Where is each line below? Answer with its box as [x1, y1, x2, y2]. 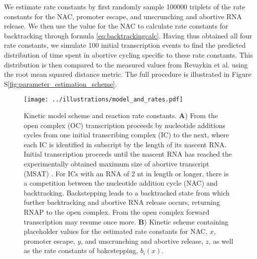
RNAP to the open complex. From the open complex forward [24, 206, 210, 217]
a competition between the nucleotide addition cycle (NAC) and [24, 178, 218, 188]
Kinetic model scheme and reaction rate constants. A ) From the [24, 110, 218, 120]
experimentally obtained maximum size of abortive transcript [24, 158, 210, 168]
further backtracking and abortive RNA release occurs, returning [24, 197, 220, 207]
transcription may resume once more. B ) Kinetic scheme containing [24, 216, 228, 227]
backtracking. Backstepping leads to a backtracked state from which [24, 187, 230, 197]
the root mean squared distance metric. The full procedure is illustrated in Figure [4, 69, 252, 79]
